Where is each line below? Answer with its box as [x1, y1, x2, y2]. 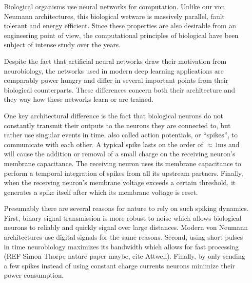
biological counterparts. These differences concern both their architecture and [4, 84, 235, 94]
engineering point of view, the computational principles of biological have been [4, 30, 239, 40]
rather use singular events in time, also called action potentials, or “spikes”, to [4, 130, 238, 140]
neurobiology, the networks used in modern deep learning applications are [4, 65, 224, 75]
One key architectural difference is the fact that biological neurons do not [4, 110, 223, 120]
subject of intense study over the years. [4, 39, 121, 50]
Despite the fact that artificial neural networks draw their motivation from [4, 56, 227, 66]
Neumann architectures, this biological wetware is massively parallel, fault [4, 11, 225, 21]
